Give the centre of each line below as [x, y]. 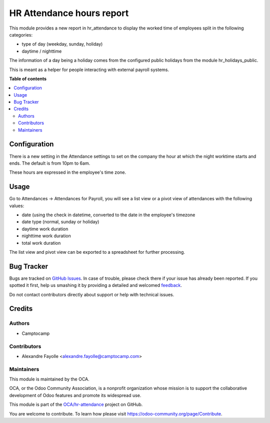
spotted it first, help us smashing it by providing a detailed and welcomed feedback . [96, 285]
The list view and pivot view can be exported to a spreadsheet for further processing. [97, 252]
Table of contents [28, 79]
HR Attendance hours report [69, 13]
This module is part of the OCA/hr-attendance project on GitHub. [76, 404]
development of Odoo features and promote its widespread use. [75, 395]
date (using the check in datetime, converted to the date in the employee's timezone [108, 215]
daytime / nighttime [42, 51]
